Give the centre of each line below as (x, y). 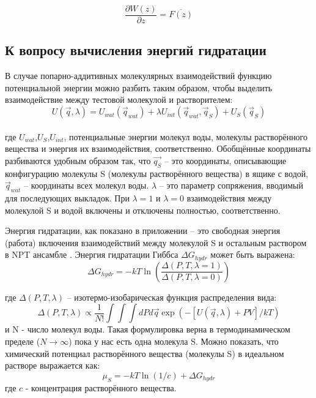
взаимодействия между (229, 198)
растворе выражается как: (53, 365)
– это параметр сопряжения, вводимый (231, 185)
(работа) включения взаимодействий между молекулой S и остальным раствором (156, 242)
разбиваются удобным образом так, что (78, 160)
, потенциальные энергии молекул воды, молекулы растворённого (186, 136)
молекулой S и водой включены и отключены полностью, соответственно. (143, 210)
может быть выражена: (253, 254)
